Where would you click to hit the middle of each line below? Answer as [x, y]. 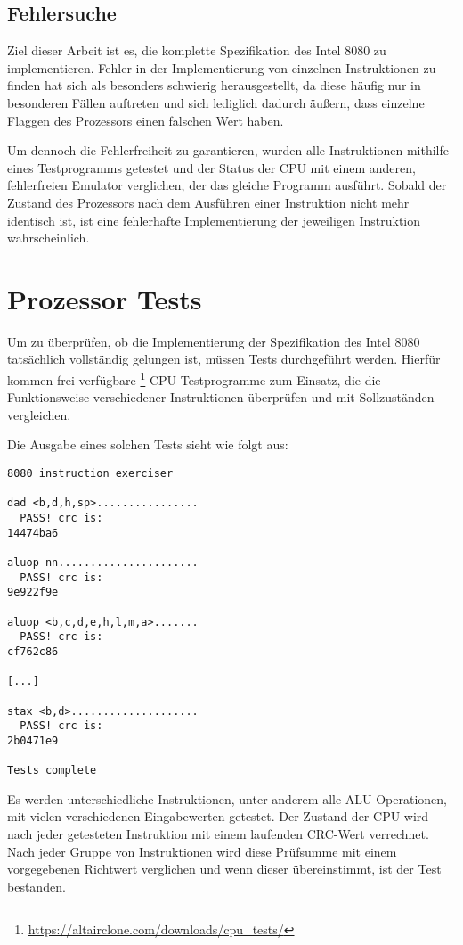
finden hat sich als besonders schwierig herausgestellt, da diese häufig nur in [214, 85]
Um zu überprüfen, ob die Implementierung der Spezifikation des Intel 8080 [214, 341]
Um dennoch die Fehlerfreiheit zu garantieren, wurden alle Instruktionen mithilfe [228, 150]
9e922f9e [33, 592]
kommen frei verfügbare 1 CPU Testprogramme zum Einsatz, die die [194, 378]
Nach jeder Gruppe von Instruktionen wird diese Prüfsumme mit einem [202, 851]
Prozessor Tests [105, 298]
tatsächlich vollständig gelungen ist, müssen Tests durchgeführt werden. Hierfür [224, 359]
